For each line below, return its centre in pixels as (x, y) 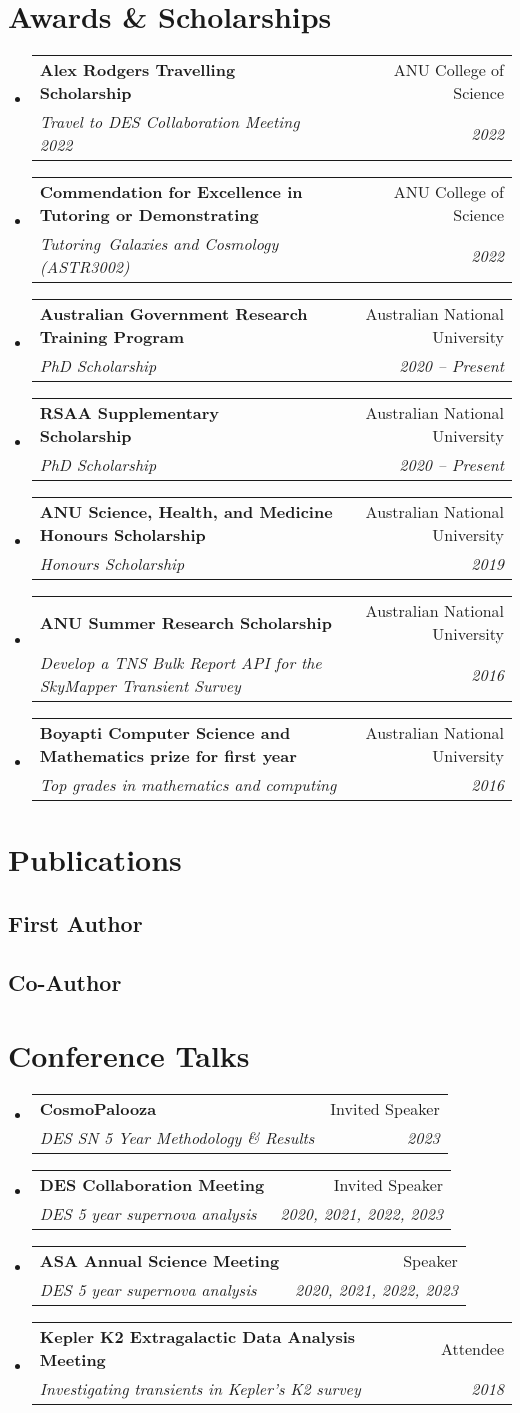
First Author (75, 922)
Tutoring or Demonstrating (149, 215)
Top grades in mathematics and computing (188, 785)
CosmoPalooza (98, 1109)
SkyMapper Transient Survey (140, 686)
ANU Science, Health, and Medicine (186, 512)
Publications (95, 859)
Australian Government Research (173, 314)
